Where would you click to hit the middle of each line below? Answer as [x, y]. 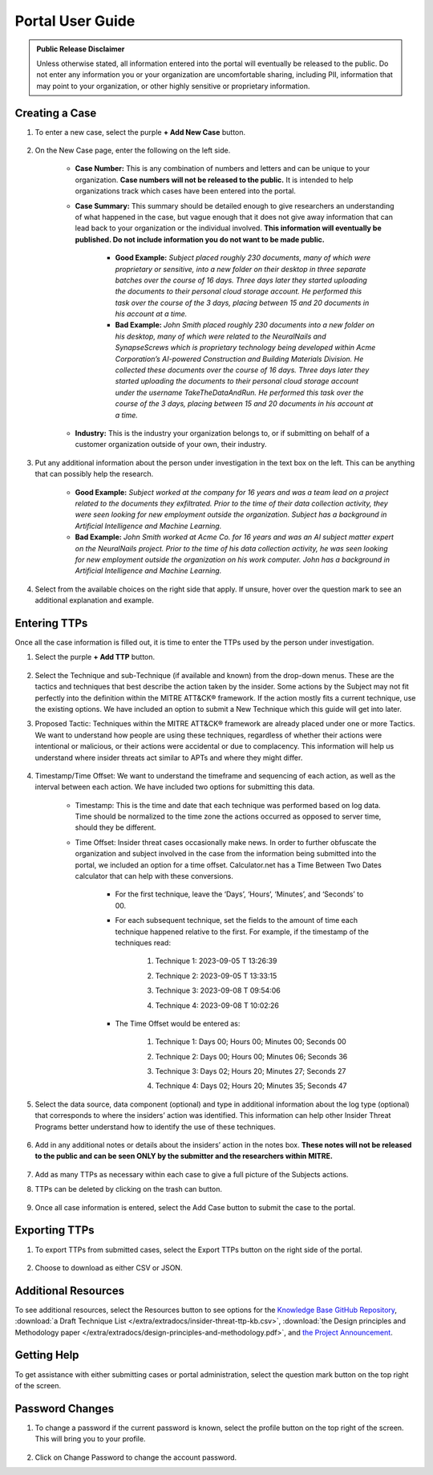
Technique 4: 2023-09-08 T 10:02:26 [217, 1005]
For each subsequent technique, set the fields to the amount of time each [237, 920]
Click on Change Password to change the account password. [136, 1457]
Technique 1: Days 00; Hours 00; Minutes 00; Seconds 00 [251, 1042]
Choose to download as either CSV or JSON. [109, 1267]
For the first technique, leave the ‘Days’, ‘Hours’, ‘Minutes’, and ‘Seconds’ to [239, 894]
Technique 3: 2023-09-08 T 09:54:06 [218, 990]
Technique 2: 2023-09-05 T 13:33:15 [216, 976]
